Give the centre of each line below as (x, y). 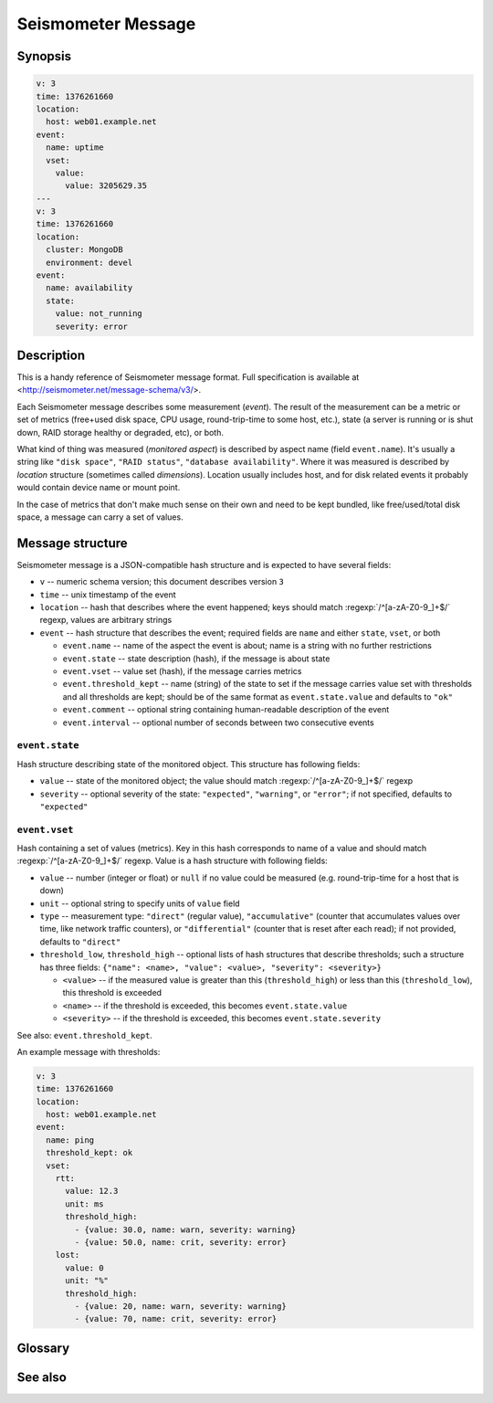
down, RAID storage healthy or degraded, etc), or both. (120, 432)
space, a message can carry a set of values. (100, 517)
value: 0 (84, 1268)
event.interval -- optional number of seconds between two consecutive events (218, 723)
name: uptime (75, 148)
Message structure (72, 543)
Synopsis (44, 56)
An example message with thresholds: (89, 1051)
